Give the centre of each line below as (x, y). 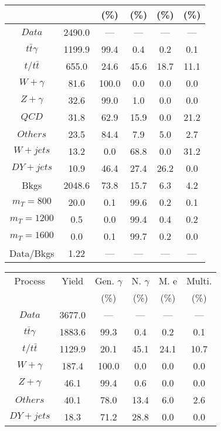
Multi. (199, 281)
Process (30, 281)
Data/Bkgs (32, 253)
